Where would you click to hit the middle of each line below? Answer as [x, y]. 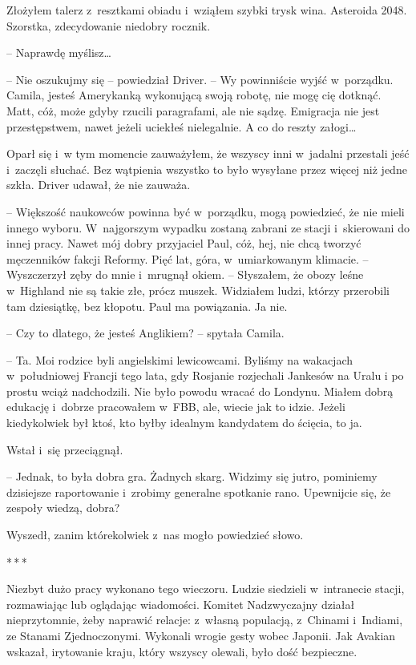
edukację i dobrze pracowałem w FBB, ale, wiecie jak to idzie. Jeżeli [176, 407]
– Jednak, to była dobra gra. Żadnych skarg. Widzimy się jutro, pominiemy [192, 476]
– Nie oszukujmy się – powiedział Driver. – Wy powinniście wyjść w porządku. [200, 79]
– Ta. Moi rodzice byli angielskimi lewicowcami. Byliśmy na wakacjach [180, 359]
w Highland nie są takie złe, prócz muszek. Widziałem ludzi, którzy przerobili [198, 290]
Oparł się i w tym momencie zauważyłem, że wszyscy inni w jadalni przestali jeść [208, 153]
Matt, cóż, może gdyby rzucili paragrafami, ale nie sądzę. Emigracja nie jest [193, 110]
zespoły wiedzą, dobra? [63, 508]
